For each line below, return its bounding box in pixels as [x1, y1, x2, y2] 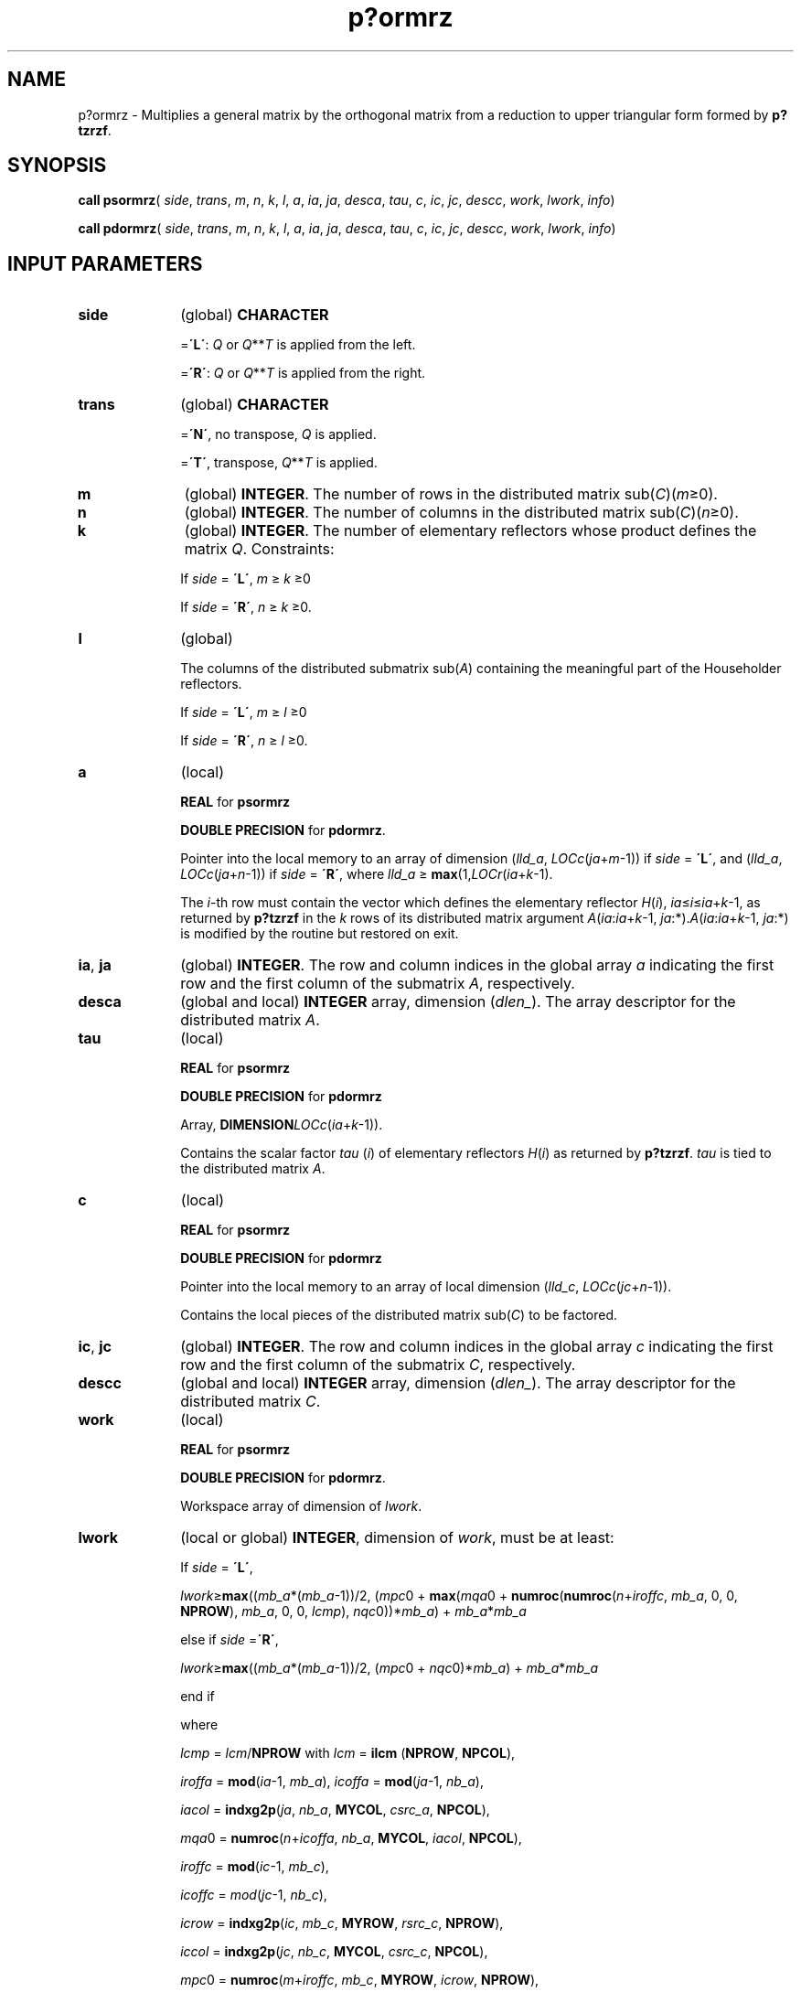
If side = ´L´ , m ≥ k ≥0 [180, 571, 311, 587]
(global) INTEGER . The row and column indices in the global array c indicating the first [180, 1337, 774, 1356]
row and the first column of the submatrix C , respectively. [180, 1355, 576, 1375]
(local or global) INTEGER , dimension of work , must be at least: [180, 1528, 614, 1548]
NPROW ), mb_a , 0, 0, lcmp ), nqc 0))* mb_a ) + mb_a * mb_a [180, 1603, 527, 1620]
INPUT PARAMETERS [7, 252, 203, 275]
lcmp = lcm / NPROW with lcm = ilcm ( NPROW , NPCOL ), [180, 1745, 516, 1762]
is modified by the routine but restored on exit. [180, 926, 459, 942]
